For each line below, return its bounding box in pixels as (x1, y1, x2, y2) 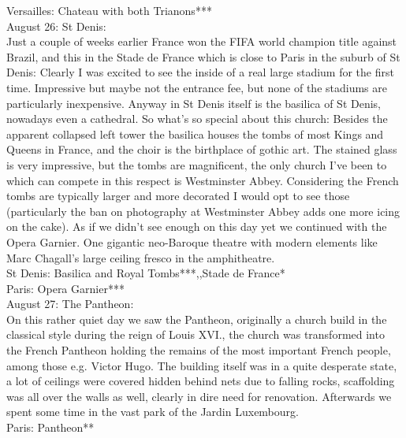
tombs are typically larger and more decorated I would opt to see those (6, 187, 350, 204)
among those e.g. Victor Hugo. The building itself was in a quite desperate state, (6, 357, 397, 373)
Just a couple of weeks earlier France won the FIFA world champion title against (6, 33, 397, 50)
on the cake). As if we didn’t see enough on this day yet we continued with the (6, 218, 387, 235)
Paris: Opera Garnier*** (6, 280, 125, 296)
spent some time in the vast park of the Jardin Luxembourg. (6, 403, 299, 420)
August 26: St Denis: (6, 17, 106, 34)
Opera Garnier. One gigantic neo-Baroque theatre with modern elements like (6, 233, 378, 250)
